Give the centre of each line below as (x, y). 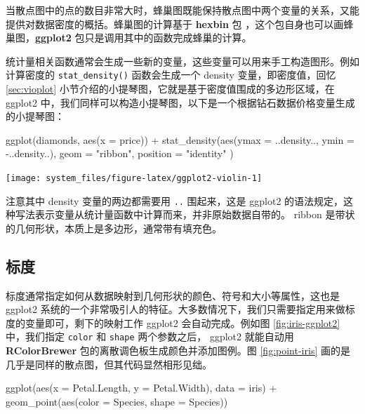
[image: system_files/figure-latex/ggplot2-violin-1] (134, 178)
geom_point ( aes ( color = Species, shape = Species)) (117, 401)
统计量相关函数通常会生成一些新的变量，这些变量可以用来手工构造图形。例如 (182, 61)
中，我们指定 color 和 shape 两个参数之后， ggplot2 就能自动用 (150, 336)
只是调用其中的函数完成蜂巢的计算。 (168, 38)
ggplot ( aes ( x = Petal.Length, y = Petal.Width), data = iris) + (141, 388)
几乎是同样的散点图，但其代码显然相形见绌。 (109, 364)
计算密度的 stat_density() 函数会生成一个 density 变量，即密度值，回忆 (171, 75)
